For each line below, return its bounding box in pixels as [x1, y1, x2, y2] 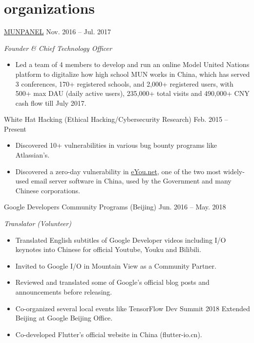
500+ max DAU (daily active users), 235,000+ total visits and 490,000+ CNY [15, 88, 250, 98]
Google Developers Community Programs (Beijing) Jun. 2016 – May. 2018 [4, 202, 226, 212]
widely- [223, 166, 245, 176]
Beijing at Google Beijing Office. [15, 313, 113, 323]
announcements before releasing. [15, 287, 112, 297]
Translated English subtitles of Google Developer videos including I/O [15, 234, 226, 245]
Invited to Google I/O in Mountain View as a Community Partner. [15, 260, 216, 271]
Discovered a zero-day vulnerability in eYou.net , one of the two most [15, 166, 221, 176]
